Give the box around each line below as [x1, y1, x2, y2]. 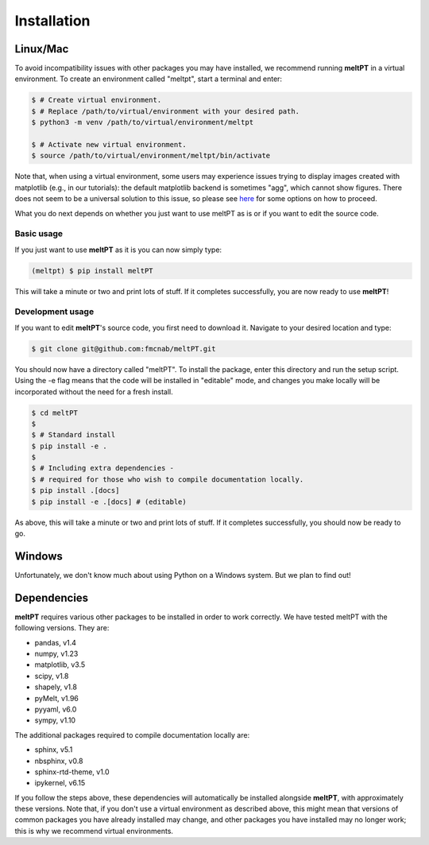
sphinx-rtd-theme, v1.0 [34, 767, 110, 777]
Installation [14, 12, 91, 29]
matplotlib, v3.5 [34, 660, 86, 669]
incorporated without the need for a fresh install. [14, 386, 174, 397]
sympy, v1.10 [34, 715, 75, 725]
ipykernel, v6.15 [34, 778, 86, 788]
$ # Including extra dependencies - [31, 463, 175, 473]
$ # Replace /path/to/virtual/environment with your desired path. [31, 107, 300, 115]
